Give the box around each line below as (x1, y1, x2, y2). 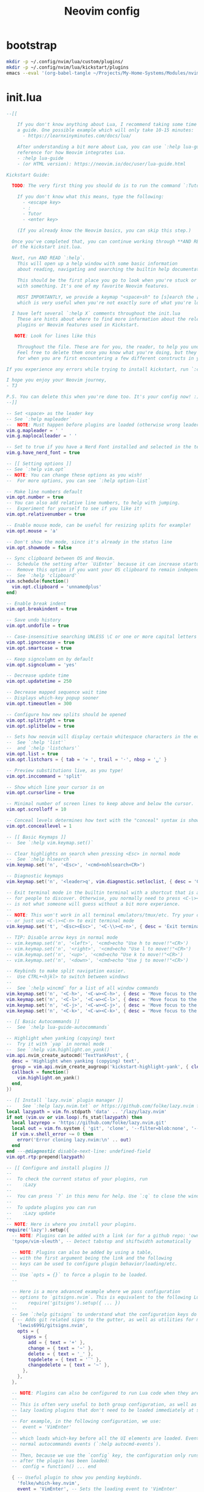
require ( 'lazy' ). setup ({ (6, 1227, 69, 1233)
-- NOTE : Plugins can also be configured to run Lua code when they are (12, 1390, 200, 1396)
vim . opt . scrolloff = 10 (6, 806, 67, 813)
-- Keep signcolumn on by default (6, 656, 94, 662)
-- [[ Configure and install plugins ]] (6, 1165, 110, 1171)
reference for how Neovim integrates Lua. (17, 149, 126, 156)
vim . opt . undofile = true (6, 622, 69, 629)
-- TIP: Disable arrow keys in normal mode (6, 935, 118, 941)
